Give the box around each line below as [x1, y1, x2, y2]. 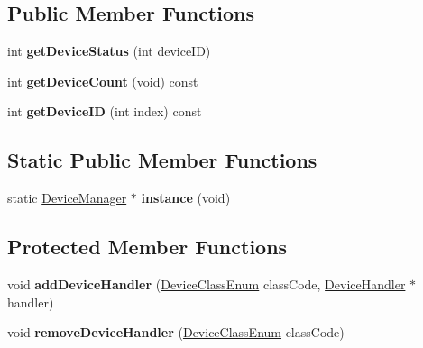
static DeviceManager [7, 188, 127, 207]
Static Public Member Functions [7, 146, 317, 174]
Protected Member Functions [7, 233, 288, 261]
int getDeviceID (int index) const [7, 102, 202, 121]
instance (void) [141, 188, 231, 207]
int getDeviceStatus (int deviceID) [7, 41, 211, 60]
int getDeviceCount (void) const [7, 71, 198, 90]
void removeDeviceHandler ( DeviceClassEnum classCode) [7, 323, 345, 342]
